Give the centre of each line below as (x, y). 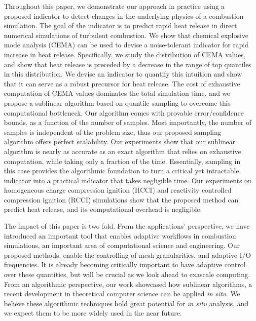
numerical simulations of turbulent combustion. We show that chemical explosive (126, 35)
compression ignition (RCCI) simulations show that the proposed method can (121, 199)
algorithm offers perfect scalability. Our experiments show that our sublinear (120, 141)
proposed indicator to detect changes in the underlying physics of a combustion (124, 16)
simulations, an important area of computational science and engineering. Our (122, 245)
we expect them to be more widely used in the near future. (93, 313)
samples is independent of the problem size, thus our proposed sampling (113, 132)
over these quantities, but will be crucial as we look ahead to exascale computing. (127, 274)
